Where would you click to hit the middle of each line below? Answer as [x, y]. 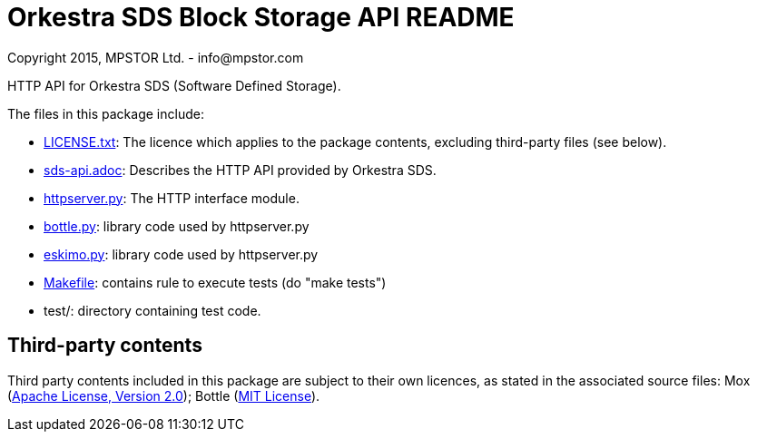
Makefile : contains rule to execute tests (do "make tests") [215, 282]
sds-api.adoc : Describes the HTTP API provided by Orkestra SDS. [240, 170]
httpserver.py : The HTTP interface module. [172, 198]
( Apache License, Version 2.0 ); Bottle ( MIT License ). [164, 395]
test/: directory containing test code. [152, 310]
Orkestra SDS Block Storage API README [261, 17]
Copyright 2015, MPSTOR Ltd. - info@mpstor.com [156, 57]
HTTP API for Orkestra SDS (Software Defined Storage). [174, 85]
